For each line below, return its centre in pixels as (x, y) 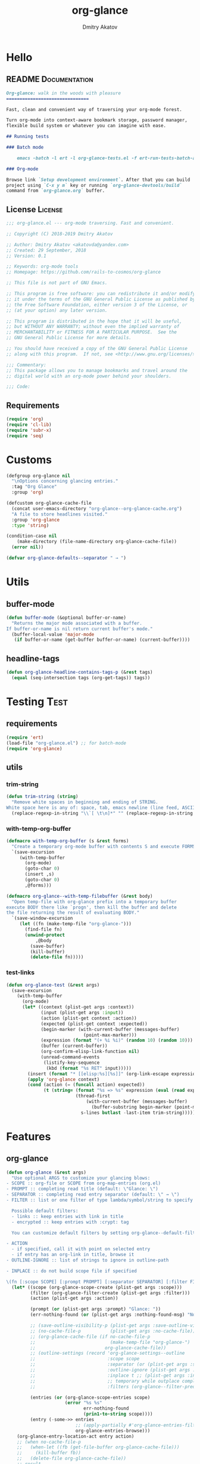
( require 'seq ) (25, 436)
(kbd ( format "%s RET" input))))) (89, 1068)
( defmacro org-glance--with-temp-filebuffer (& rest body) (79, 896)
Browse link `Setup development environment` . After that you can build (98, 180)
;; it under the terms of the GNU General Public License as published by (101, 299)
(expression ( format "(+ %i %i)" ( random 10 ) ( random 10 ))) (117, 1041)
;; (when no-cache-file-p (49, 1442)
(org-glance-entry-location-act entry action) (76, 1436)
